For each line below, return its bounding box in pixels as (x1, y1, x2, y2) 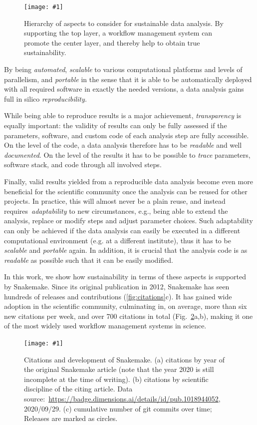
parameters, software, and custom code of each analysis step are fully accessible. (4, 130, 249, 140)
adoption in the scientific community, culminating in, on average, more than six (4, 301, 247, 311)
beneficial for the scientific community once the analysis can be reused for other (4, 186, 248, 196)
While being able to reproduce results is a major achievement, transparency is (4, 110, 242, 121)
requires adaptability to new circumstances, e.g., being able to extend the (4, 205, 228, 216)
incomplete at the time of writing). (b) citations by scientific (24, 373, 209, 384)
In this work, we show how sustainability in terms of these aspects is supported (4, 271, 247, 282)
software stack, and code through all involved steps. (4, 159, 162, 170)
